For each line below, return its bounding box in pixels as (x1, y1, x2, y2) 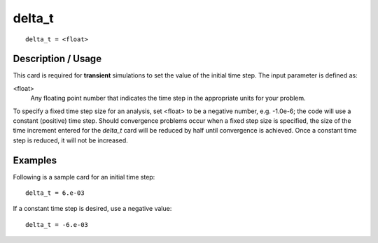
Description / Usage (13, 53, 101, 65)
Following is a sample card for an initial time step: (13, 172, 155, 181)
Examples (13, 154, 57, 166)
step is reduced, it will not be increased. (13, 136, 129, 145)
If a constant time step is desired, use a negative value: (13, 205, 172, 213)
